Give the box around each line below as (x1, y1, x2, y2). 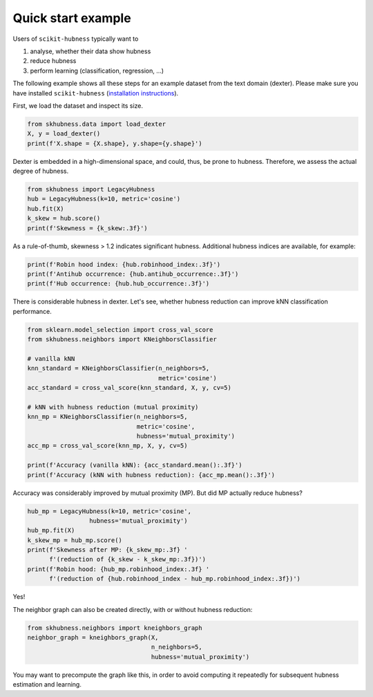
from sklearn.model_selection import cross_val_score (27, 326, 213, 333)
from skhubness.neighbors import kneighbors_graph (27, 624, 203, 632)
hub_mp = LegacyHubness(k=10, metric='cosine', (27, 507, 191, 515)
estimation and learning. (12, 680, 82, 689)
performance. (12, 307, 52, 315)
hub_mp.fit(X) (27, 526, 75, 535)
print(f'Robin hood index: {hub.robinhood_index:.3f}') (27, 260, 221, 268)
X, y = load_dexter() (27, 130, 101, 138)
